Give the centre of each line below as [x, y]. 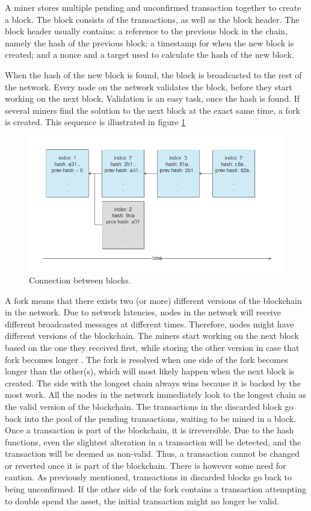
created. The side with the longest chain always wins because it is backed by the [153, 382]
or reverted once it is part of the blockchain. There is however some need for [146, 465]
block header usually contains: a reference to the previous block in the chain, [146, 31]
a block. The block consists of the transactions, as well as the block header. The [152, 19]
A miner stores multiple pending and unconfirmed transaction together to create [153, 7]
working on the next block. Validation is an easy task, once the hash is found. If [152, 98]
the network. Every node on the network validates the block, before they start [149, 86]
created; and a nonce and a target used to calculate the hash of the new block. [149, 54]
